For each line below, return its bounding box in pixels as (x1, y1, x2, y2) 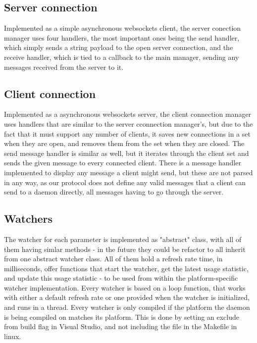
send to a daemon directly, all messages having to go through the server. (4, 187, 224, 197)
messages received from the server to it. (4, 61, 124, 72)
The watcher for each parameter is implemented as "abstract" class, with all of (4, 234, 242, 244)
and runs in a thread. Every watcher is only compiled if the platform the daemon (4, 302, 250, 312)
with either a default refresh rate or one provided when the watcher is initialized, (4, 292, 250, 302)
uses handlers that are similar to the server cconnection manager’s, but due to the (4, 118, 253, 129)
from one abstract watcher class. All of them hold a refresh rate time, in (4, 253, 223, 264)
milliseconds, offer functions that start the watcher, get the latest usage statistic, (4, 263, 249, 273)
